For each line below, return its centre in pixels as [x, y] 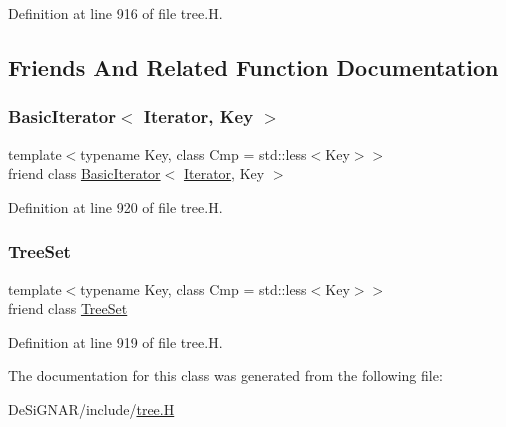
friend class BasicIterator [84, 173]
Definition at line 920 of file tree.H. [115, 206]
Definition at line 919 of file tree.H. [115, 341]
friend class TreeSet [68, 308]
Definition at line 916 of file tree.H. [115, 13]
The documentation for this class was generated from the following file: [225, 375]
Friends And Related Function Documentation [253, 66]
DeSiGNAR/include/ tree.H [91, 408]
